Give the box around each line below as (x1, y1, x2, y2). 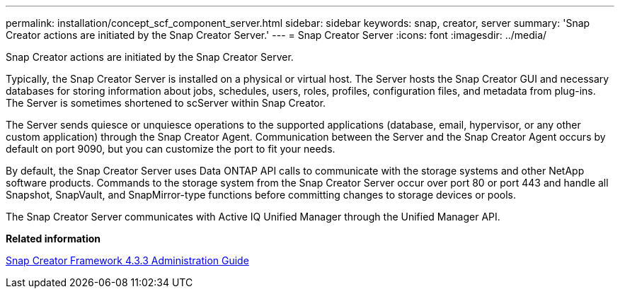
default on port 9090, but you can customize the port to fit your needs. (6, 143, 335, 155)
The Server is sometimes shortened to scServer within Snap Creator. (6, 97, 326, 109)
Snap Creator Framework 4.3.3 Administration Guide (6, 254, 249, 266)
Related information (6, 233, 101, 245)
